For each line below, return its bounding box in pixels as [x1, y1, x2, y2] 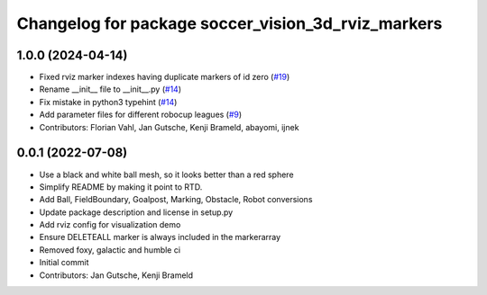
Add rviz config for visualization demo [39, 219, 181, 230]
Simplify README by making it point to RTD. [39, 181, 203, 192]
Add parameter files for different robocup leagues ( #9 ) [39, 109, 243, 121]
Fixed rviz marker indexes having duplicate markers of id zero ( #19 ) [39, 72, 290, 83]
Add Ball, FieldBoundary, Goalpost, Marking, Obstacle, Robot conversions [39, 194, 313, 205]
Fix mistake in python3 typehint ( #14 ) [39, 96, 178, 107]
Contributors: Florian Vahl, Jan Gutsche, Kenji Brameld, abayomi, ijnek [39, 121, 299, 132]
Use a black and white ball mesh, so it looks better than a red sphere [39, 169, 294, 180]
